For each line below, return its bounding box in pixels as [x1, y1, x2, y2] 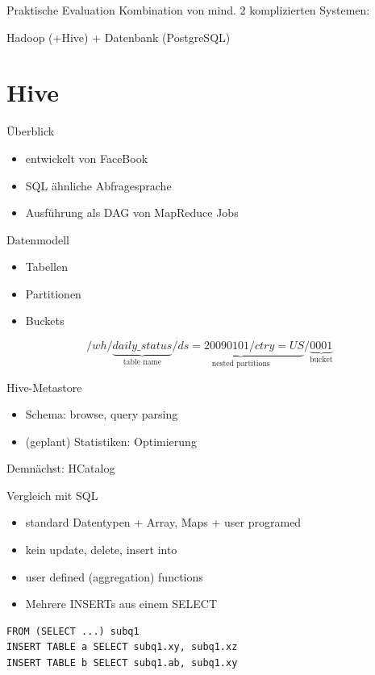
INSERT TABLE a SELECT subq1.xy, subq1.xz [6, 641, 238, 653]
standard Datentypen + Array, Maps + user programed [25, 514, 302, 531]
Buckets [25, 312, 65, 329]
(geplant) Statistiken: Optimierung [25, 432, 197, 449]
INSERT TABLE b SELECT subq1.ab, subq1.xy [6, 657, 238, 669]
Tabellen [25, 258, 68, 275]
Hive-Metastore [6, 378, 82, 395]
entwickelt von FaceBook [25, 149, 148, 166]
